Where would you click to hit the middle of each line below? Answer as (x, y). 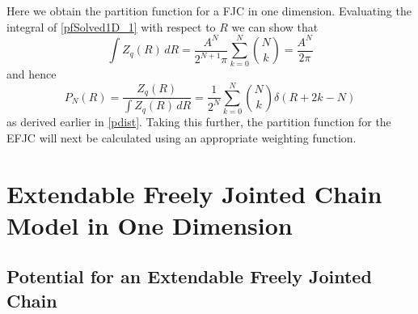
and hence (32, 74)
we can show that (275, 26)
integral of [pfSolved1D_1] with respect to (111, 26)
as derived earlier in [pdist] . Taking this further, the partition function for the (199, 122)
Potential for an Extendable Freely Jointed (189, 276)
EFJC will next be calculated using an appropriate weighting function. (182, 137)
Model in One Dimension (150, 225)
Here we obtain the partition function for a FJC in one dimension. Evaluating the (209, 11)
